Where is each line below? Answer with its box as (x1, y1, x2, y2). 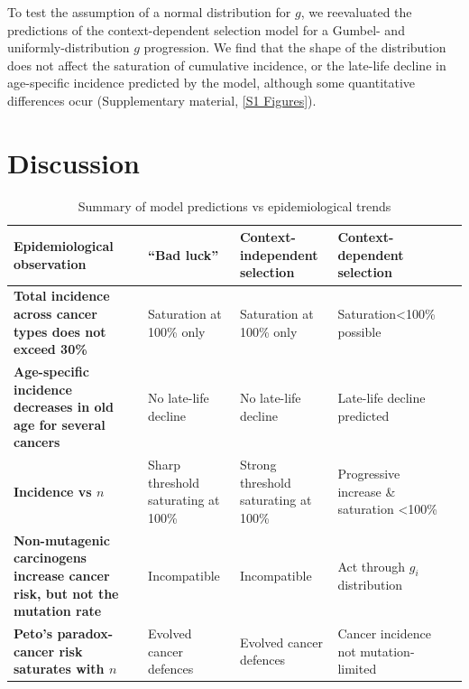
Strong (239, 455, 277, 474)
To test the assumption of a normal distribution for (7, 3, 291, 21)
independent (239, 245, 318, 264)
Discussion (7, 144, 140, 181)
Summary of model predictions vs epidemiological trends (78, 196, 391, 215)
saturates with (14, 659, 105, 678)
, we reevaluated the (300, 3, 412, 21)
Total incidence (14, 286, 110, 305)
